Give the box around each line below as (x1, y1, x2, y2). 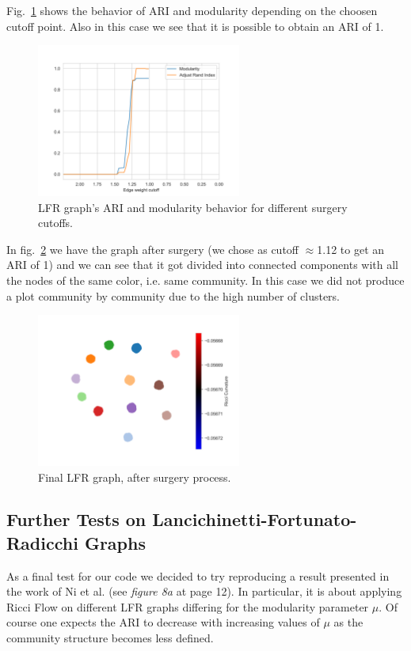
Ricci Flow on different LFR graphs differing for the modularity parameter (6, 598, 369, 615)
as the (333, 614, 363, 630)
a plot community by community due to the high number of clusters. (6, 287, 341, 304)
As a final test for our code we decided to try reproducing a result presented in (6, 567, 390, 584)
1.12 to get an (317, 240, 385, 257)
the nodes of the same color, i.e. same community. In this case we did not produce (6, 271, 405, 288)
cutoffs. (38, 214, 74, 231)
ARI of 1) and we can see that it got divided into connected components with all (6, 256, 398, 273)
